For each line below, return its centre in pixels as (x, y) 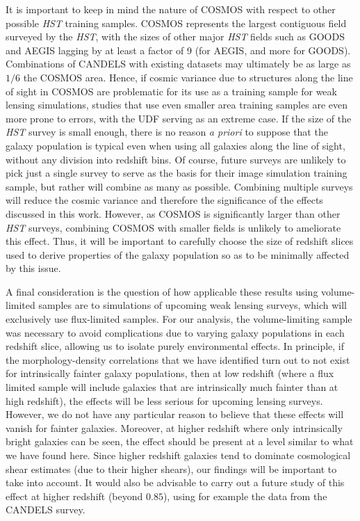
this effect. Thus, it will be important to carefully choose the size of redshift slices (180, 241)
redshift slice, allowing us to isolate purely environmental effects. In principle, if (175, 346)
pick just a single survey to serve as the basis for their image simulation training (177, 173)
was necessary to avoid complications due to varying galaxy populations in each (175, 332)
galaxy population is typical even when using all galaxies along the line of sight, (175, 145)
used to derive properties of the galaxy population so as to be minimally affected (178, 254)
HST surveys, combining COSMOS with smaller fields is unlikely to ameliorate (173, 227)
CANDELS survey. (46, 510)
